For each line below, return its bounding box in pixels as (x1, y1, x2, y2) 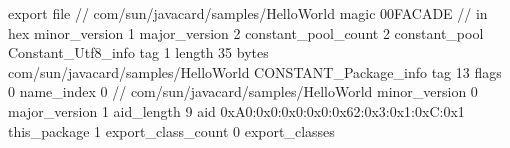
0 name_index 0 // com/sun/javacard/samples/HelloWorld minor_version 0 (8, 81, 478, 102)
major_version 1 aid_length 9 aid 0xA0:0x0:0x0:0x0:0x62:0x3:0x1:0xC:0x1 (8, 100, 465, 121)
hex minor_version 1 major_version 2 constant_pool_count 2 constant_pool (8, 22, 484, 43)
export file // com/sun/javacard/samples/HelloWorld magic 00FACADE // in (8, 3, 488, 23)
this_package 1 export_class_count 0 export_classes (8, 120, 335, 141)
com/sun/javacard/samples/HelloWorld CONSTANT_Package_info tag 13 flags (8, 61, 502, 82)
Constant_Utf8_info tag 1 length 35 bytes (8, 42, 269, 63)
